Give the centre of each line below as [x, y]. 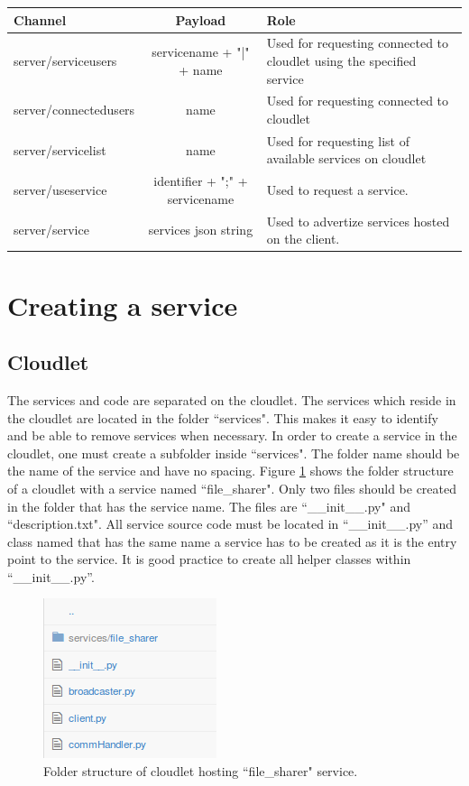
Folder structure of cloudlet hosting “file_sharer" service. [201, 771]
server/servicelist [60, 149]
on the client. [303, 239]
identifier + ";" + [201, 181]
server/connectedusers [74, 110]
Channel [40, 19]
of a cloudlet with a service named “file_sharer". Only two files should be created [232, 488]
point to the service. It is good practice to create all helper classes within [209, 559]
